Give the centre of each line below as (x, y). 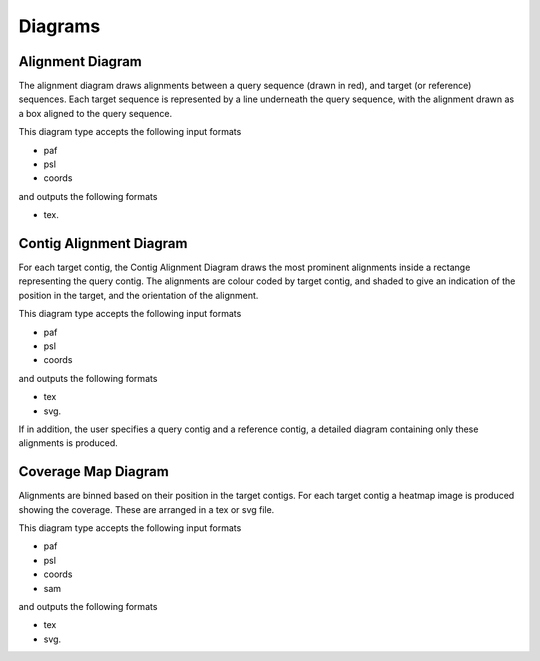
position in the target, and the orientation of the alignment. (138, 295)
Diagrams (59, 26)
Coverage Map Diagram (93, 471)
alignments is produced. (68, 443)
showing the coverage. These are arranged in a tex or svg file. (146, 509)
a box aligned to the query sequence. (95, 113)
